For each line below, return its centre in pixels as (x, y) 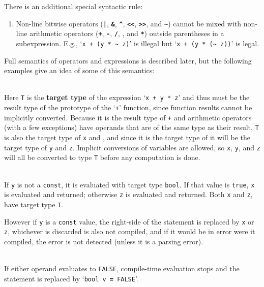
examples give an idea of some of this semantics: (79, 70)
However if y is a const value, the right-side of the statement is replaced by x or (129, 221)
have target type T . (34, 204)
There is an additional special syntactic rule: (74, 6)
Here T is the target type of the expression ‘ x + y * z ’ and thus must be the (127, 97)
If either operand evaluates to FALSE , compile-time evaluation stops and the (122, 268)
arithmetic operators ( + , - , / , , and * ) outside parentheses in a (127, 33)
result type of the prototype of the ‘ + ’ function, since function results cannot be (128, 107)
